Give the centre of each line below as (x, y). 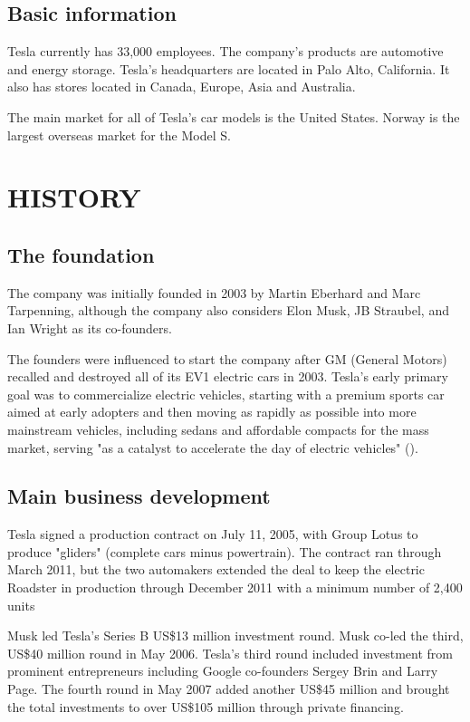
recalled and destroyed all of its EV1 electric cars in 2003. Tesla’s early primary (228, 376)
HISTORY (74, 197)
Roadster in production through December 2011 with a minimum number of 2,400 (235, 587)
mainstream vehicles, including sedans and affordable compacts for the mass (218, 429)
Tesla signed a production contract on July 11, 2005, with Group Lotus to (213, 534)
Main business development (139, 496)
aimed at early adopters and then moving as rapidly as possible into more (212, 412)
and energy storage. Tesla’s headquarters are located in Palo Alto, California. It (229, 68)
